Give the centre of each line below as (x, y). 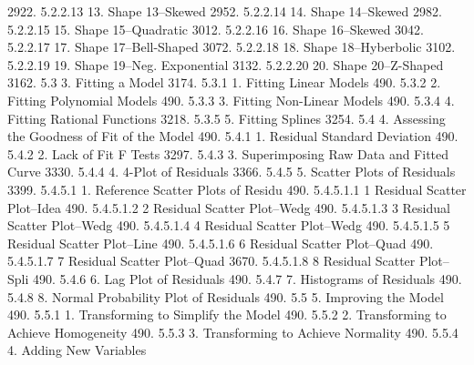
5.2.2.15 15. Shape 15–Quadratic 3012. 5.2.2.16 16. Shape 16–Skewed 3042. (216, 29)
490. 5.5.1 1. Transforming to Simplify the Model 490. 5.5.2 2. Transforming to (227, 314)
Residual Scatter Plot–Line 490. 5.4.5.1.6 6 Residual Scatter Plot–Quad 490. (221, 243)
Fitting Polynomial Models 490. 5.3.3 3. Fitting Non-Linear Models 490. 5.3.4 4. (231, 100)
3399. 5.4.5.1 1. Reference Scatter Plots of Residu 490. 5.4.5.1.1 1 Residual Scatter (237, 189)
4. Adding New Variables (77, 350)
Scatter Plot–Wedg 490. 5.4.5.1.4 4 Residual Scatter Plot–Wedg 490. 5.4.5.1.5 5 (229, 225)
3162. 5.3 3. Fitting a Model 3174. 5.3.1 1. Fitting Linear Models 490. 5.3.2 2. (224, 82)
